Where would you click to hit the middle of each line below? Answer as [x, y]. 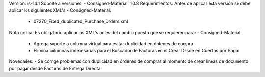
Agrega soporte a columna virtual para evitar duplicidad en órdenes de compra [113, 43]
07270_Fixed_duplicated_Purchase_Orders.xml [81, 21]
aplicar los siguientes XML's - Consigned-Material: [60, 10]
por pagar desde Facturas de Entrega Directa [55, 68]
